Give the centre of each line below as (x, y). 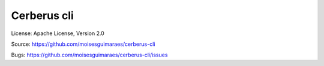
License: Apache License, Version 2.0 (58, 33)
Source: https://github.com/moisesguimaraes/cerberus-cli (83, 44)
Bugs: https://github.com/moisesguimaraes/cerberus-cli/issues (89, 55)
